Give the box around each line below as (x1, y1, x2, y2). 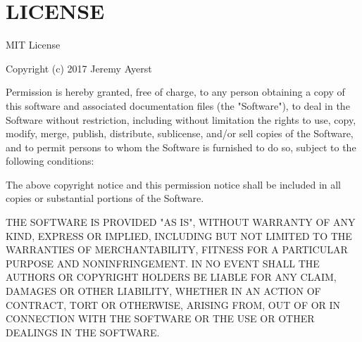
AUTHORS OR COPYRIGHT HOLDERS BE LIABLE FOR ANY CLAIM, (6, 270, 337, 284)
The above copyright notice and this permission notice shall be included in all (6, 177, 342, 191)
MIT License (6, 37, 61, 52)
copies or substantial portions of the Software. (6, 191, 204, 205)
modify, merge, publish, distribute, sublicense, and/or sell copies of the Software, (6, 126, 354, 141)
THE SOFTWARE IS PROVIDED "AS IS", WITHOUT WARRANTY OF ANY (6, 215, 356, 229)
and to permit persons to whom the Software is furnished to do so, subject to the (6, 139, 356, 154)
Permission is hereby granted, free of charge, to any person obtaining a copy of (6, 84, 345, 99)
